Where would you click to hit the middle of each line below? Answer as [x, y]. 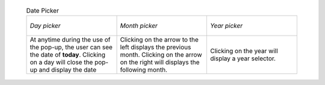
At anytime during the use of [70, 40]
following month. [144, 70]
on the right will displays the [160, 62]
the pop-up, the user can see [71, 47]
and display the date [67, 70]
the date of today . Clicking [67, 55]
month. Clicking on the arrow [161, 55]
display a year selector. [243, 58]
